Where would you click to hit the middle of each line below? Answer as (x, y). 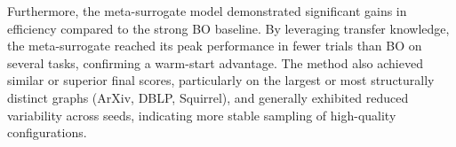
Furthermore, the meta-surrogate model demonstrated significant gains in (207, 11)
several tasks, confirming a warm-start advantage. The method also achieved (215, 62)
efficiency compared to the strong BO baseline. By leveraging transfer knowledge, (228, 28)
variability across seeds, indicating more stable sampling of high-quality (202, 115)
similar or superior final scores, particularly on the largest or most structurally (221, 80)
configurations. (47, 132)
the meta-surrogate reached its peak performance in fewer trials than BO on (215, 46)
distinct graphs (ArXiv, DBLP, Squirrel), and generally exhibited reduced (208, 97)
